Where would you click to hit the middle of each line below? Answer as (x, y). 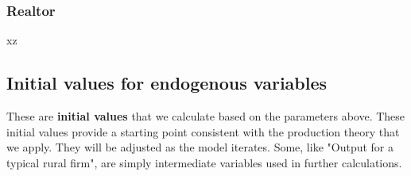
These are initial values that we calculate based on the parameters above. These (206, 116)
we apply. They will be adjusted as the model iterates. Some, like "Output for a (200, 147)
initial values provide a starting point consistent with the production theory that (203, 131)
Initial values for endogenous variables (167, 83)
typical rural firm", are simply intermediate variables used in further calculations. (204, 162)
